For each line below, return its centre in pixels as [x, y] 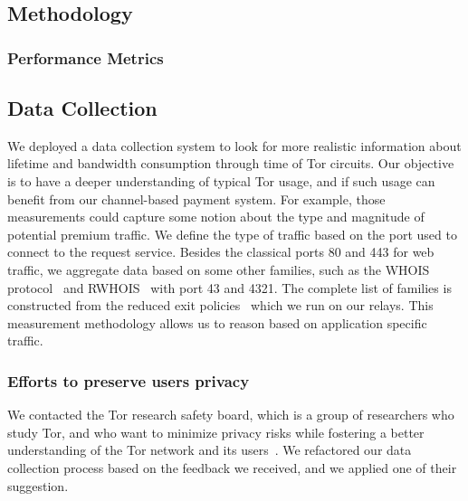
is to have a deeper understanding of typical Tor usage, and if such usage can [221, 181]
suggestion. [38, 485]
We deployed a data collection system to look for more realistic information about [234, 145]
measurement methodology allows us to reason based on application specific [217, 322]
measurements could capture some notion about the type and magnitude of [216, 217]
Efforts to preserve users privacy [129, 380]
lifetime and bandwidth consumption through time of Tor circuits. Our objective [231, 163]
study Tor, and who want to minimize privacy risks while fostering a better [216, 432]
